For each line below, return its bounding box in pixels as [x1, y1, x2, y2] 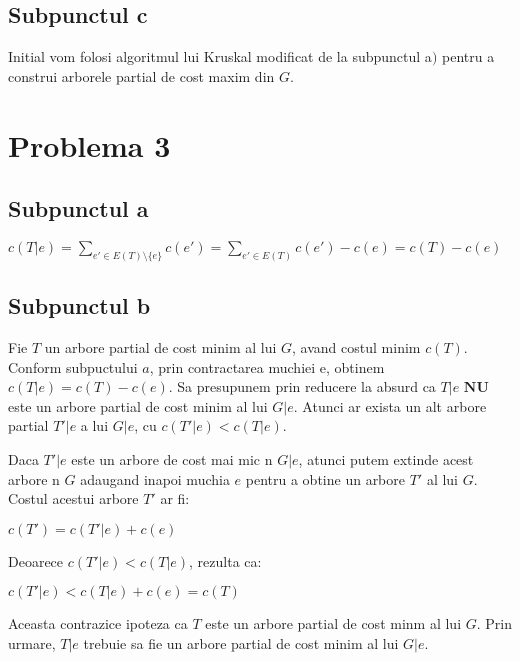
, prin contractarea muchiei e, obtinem [149, 356, 385, 377]
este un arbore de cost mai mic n [71, 449, 273, 469]
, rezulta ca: [189, 550, 262, 571]
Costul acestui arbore [8, 488, 139, 509]
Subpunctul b [8, 290, 151, 321]
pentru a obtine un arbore [245, 468, 405, 489]
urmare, [8, 632, 56, 653]
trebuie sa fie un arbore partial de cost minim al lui [83, 632, 399, 653]
